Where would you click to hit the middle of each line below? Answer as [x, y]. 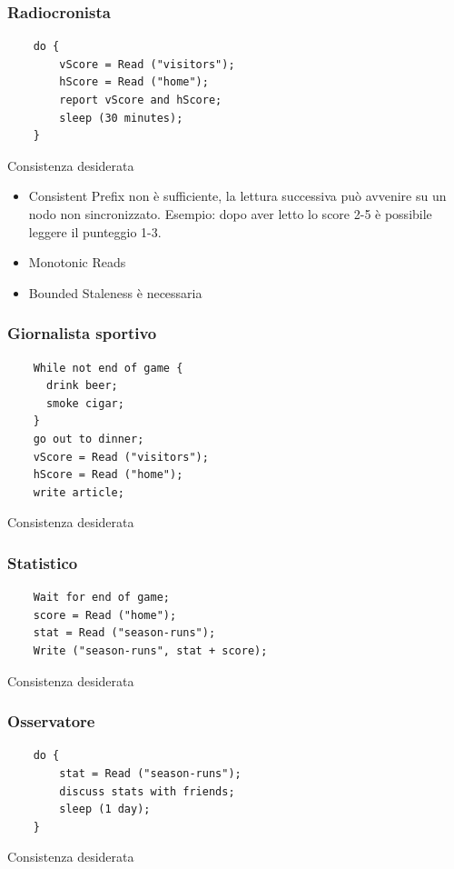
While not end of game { [108, 368]
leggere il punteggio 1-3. [95, 231]
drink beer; [82, 386]
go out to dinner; [89, 439]
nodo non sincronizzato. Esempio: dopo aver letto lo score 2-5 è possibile [230, 213]
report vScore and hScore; [141, 100]
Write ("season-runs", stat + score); [150, 650]
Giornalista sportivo [82, 333]
